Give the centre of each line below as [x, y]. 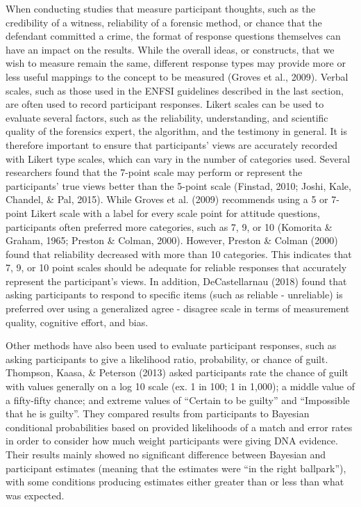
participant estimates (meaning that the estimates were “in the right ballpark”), [176, 468]
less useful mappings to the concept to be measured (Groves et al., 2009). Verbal [177, 76]
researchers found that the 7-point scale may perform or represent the [154, 172]
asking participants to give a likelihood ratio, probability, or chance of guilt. [167, 359]
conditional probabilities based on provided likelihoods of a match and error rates [179, 427]
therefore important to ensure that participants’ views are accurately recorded [172, 144]
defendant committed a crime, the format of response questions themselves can [173, 36]
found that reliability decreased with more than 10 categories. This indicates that [179, 254]
